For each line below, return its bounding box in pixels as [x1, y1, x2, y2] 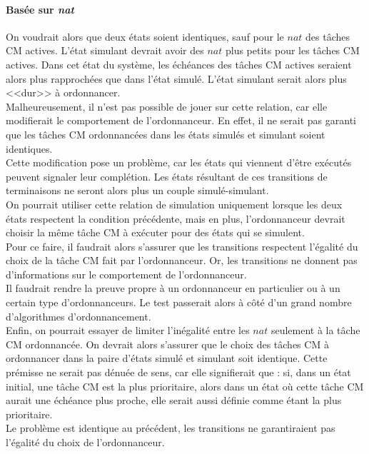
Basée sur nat [6, 1, 74, 16]
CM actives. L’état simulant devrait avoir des [6, 43, 204, 58]
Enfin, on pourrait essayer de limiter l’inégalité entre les [6, 323, 250, 338]
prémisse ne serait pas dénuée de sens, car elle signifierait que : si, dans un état [6, 365, 351, 380]
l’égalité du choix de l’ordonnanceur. [6, 435, 165, 450]
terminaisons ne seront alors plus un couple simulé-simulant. [6, 183, 269, 198]
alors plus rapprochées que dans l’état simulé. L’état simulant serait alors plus [6, 71, 347, 86]
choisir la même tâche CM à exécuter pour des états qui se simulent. [6, 225, 305, 240]
